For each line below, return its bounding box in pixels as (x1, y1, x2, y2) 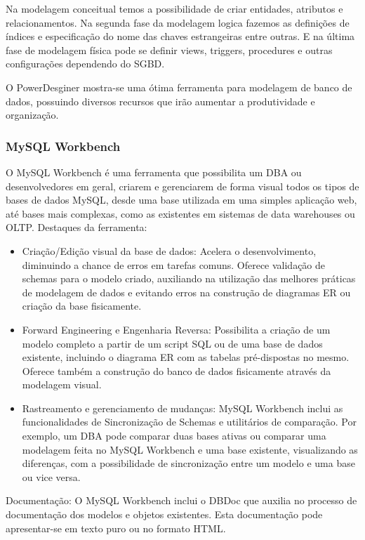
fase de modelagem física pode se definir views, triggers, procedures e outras (6, 42, 333, 57)
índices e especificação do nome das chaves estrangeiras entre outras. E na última (6, 29, 355, 44)
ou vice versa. (22, 469, 81, 484)
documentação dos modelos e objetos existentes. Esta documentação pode (6, 507, 323, 522)
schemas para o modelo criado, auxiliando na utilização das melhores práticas (22, 271, 356, 286)
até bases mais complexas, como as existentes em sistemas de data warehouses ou (6, 206, 355, 220)
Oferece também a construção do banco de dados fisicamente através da (22, 363, 331, 378)
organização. (6, 107, 59, 122)
